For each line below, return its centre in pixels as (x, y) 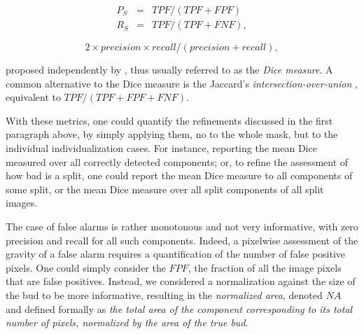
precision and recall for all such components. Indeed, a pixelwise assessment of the (182, 240)
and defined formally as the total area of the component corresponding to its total (179, 308)
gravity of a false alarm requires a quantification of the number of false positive (176, 254)
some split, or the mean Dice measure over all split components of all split (165, 189)
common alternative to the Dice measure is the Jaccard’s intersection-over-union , (182, 83)
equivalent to (33, 97)
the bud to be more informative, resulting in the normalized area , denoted (164, 294)
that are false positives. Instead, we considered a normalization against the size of (181, 281)
